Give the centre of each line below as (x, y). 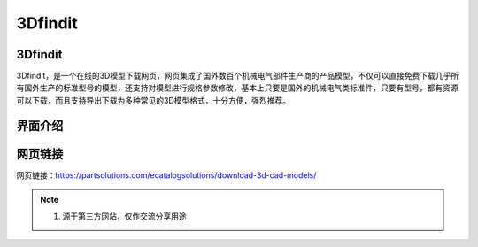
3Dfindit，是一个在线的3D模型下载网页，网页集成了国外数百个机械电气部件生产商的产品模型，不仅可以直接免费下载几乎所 (238, 76)
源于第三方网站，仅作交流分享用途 (124, 216)
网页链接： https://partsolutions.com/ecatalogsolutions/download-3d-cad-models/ (166, 175)
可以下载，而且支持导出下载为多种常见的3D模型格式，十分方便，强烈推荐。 (154, 100)
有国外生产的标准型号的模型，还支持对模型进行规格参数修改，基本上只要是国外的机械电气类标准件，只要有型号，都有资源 (237, 88)
